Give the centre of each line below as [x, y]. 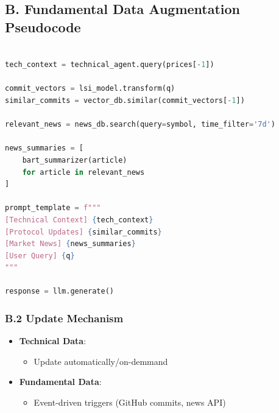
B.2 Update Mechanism [64, 318]
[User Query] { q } [40, 256]
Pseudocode [43, 26]
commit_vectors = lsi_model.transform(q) [90, 89]
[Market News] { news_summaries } [70, 244]
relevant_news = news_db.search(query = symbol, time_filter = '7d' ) [140, 125]
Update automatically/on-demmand [101, 361]
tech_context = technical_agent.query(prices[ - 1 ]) [110, 65]
